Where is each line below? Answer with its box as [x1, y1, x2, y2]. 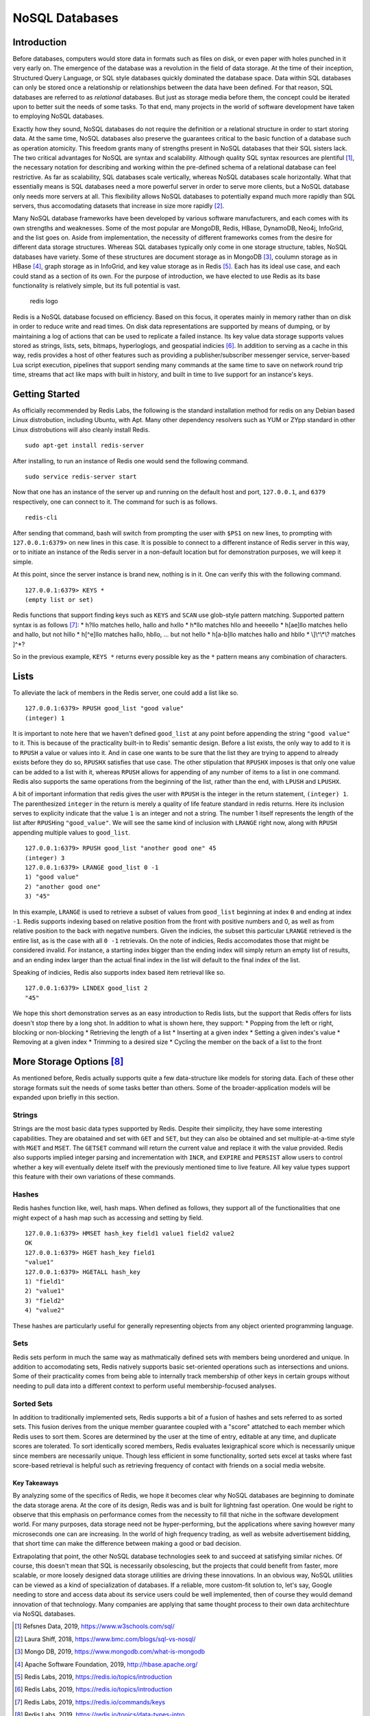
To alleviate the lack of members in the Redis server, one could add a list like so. [12, 688, 239, 697]
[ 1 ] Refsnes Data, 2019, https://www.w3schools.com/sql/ [14, 1622, 175, 1630]
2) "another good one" [25, 883, 101, 890]
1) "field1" [25, 1277, 65, 1285]
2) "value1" [25, 1287, 65, 1295]
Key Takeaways [12, 1479, 59, 1487]
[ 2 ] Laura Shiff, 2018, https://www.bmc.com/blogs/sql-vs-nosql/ [14, 1634, 196, 1643]
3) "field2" [25, 1297, 65, 1304]
